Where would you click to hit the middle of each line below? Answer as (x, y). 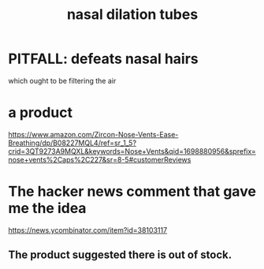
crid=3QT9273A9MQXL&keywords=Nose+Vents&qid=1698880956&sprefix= (132, 151)
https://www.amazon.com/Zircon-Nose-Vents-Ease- (93, 134)
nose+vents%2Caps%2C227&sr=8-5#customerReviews (100, 159)
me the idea (47, 209)
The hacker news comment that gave (132, 192)
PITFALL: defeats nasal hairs (103, 59)
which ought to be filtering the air (62, 80)
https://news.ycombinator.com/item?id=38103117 (88, 230)
